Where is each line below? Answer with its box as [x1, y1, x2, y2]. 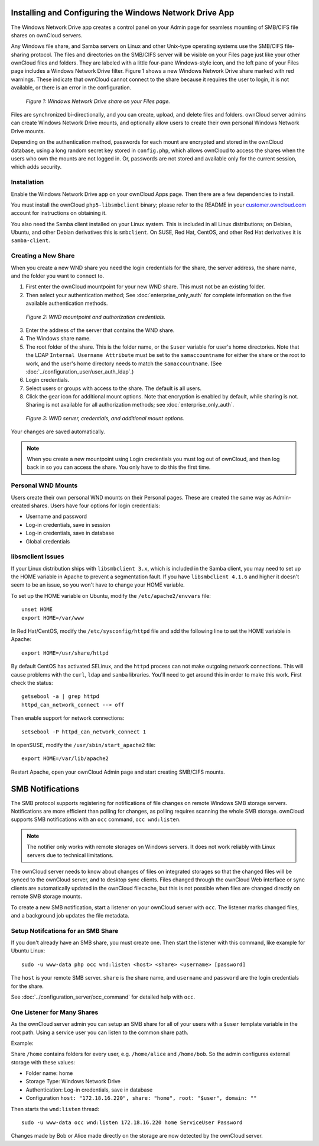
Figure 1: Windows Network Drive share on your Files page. [25, 98, 171, 105]
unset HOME [21, 606, 53, 613]
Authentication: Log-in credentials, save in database [25, 1086, 153, 1093]
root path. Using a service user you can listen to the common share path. [11, 1029, 188, 1036]
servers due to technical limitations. [27, 851, 113, 858]
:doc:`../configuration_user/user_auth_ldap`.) [25, 368, 134, 375]
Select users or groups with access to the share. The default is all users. [25, 385, 202, 392]
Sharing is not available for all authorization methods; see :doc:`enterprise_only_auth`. [25, 401, 235, 408]
